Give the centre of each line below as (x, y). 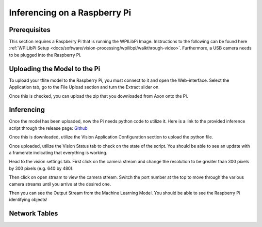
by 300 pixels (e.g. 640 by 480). (41, 168)
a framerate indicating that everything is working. (58, 153)
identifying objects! (28, 200)
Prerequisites (30, 30)
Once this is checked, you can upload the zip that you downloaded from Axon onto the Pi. (99, 96)
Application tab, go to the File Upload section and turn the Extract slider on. (84, 87)
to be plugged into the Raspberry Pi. (45, 55)
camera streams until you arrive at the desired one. (60, 184)
